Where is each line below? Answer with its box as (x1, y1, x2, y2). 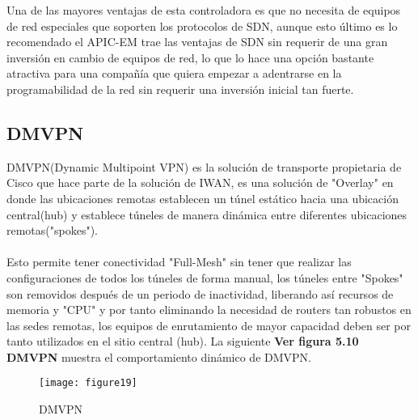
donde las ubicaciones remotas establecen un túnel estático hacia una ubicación (6, 189, 399, 206)
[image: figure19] (39, 377, 137, 389)
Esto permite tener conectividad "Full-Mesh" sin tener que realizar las (6, 253, 352, 270)
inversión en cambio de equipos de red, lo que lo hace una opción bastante (6, 49, 374, 66)
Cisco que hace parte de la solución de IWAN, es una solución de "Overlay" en (6, 174, 394, 191)
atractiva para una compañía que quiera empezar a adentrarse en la (6, 65, 342, 82)
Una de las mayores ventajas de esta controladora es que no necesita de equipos (6, 2, 401, 18)
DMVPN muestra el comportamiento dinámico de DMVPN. (6, 348, 311, 365)
